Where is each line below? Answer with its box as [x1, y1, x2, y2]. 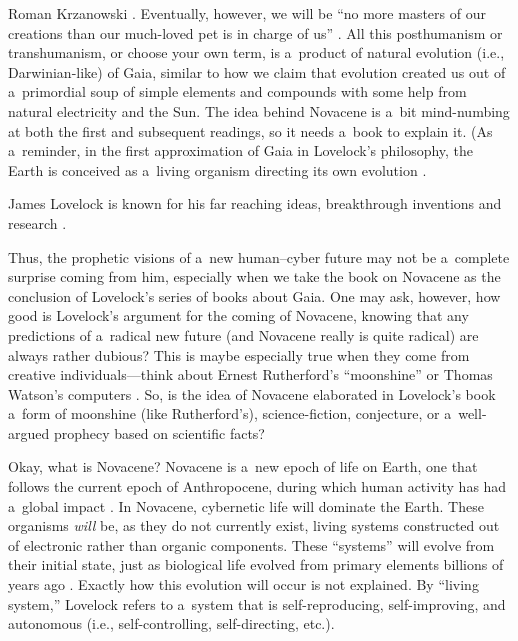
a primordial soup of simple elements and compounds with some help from [8, 81, 467, 102]
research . [8, 212, 67, 233]
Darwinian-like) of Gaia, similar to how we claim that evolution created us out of [8, 61, 506, 82]
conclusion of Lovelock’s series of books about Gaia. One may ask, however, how [8, 285, 501, 306]
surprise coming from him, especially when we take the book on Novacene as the [8, 266, 501, 287]
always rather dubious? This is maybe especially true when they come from [8, 344, 470, 365]
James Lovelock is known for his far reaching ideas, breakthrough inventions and [8, 193, 502, 214]
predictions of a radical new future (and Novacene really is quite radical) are [8, 324, 479, 345]
